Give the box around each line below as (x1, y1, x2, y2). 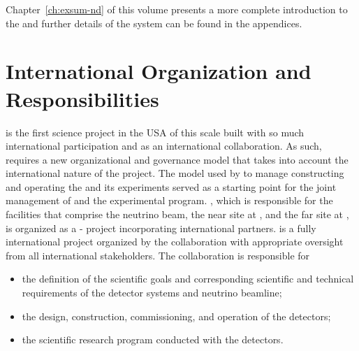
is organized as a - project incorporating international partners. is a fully (6, 220, 316, 235)
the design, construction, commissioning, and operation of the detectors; (22, 308, 331, 323)
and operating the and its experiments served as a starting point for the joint (6, 179, 337, 194)
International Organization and (6, 57, 312, 85)
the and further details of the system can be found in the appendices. (6, 15, 302, 30)
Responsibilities (6, 84, 159, 113)
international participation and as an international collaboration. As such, (6, 138, 322, 153)
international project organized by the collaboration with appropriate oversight (6, 234, 344, 249)
